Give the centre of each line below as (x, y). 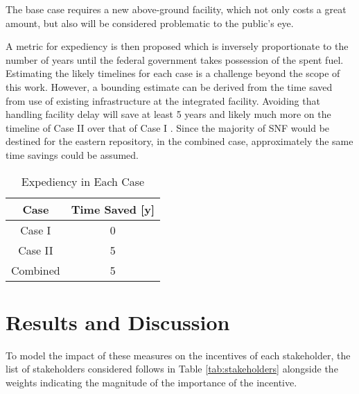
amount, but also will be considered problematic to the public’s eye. (150, 23)
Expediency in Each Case (83, 181)
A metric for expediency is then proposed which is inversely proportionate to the (177, 46)
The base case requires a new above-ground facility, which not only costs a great (176, 9)
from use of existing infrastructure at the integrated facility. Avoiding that (163, 100)
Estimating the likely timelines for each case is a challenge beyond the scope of (173, 73)
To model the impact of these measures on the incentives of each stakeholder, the (178, 355)
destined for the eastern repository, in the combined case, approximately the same (179, 141)
